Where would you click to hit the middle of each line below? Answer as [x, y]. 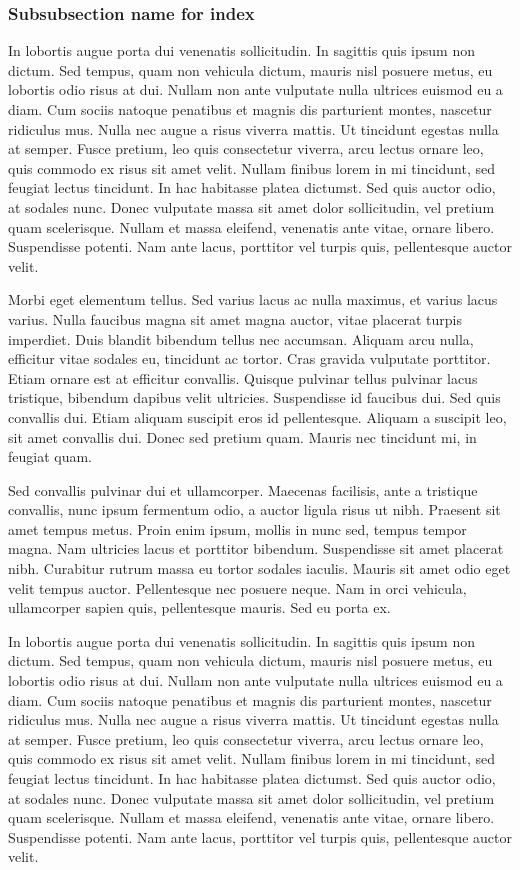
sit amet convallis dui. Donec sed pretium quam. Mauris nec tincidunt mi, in [242, 436]
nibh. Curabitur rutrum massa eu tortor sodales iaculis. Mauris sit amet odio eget [259, 568]
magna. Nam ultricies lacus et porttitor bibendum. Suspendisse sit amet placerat [256, 548]
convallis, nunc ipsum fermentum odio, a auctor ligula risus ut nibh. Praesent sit [254, 509]
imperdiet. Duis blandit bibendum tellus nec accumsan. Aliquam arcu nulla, [241, 338]
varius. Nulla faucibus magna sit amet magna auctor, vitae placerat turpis [235, 318]
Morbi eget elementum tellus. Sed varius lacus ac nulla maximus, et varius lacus [253, 299]
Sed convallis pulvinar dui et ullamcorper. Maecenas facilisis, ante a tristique [243, 489]
